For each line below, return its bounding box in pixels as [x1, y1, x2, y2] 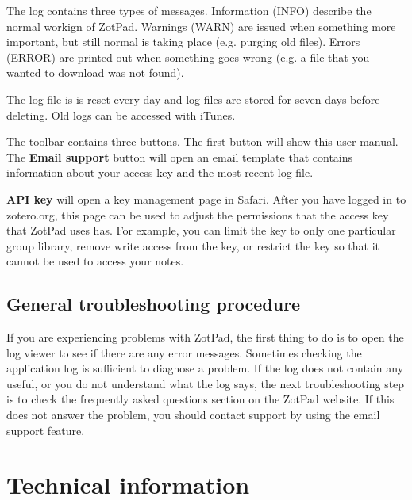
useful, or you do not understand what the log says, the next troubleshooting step [6, 375, 405, 391]
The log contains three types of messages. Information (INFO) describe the [6, 2, 372, 18]
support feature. [6, 422, 85, 438]
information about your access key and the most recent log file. [6, 164, 314, 181]
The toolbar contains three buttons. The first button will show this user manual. [6, 133, 399, 150]
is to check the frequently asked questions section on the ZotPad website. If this [6, 391, 395, 407]
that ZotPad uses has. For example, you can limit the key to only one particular [6, 222, 396, 239]
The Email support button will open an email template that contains [6, 148, 353, 165]
